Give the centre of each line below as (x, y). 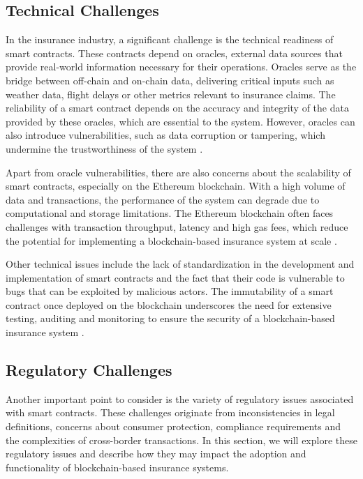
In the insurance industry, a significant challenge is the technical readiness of (170, 39)
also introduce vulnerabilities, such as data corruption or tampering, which (165, 135)
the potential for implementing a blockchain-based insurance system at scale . (171, 240)
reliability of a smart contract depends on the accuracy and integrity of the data (177, 108)
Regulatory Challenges (89, 370)
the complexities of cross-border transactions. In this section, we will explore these (181, 440)
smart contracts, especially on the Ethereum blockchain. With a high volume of (176, 186)
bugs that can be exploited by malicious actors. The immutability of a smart (170, 291)
